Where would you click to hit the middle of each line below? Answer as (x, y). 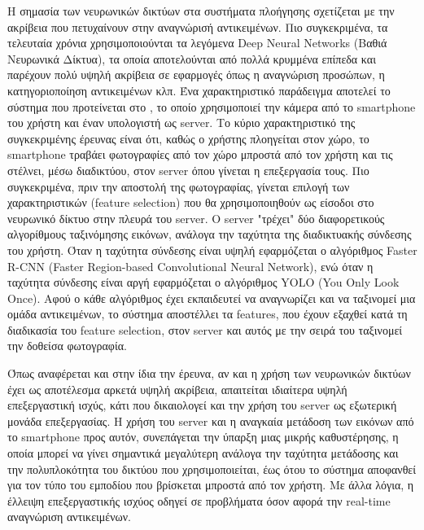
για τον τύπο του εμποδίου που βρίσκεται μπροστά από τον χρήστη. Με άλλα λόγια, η (211, 485)
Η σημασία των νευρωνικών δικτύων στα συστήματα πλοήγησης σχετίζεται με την (201, 11)
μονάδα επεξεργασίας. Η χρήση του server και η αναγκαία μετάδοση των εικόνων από (211, 420)
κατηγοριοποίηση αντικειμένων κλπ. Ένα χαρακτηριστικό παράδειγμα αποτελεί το (199, 90)
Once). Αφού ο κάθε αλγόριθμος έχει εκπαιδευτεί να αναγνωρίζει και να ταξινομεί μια (212, 298)
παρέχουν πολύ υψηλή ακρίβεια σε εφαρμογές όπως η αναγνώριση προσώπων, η (196, 74)
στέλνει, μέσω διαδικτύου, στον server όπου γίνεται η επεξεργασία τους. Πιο (188, 170)
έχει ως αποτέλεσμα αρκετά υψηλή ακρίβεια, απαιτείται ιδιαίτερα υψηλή (177, 389)
